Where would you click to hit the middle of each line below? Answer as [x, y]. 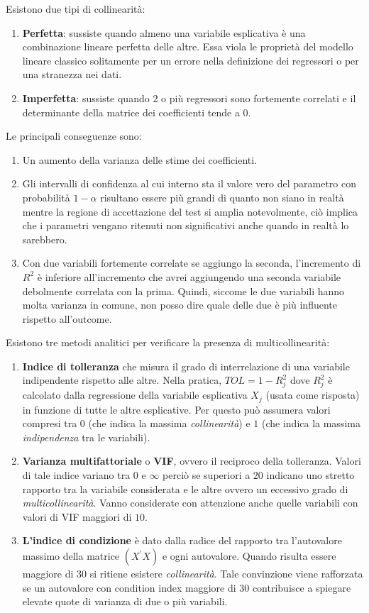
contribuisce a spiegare [302, 587]
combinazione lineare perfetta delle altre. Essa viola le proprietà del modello [188, 46]
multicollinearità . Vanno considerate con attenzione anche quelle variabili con [190, 503]
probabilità [46, 197]
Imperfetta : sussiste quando [86, 98]
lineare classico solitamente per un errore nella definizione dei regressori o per [191, 60]
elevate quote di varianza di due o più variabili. [125, 601]
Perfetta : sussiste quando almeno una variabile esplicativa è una [164, 32]
